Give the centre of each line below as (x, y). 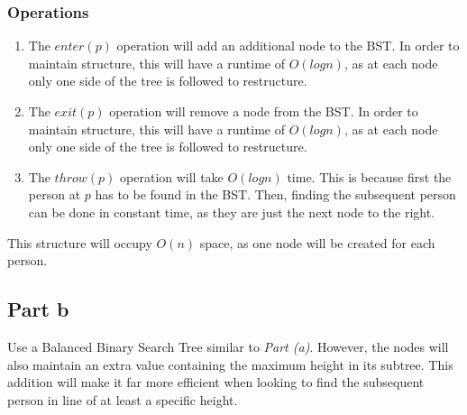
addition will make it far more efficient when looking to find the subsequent (216, 382)
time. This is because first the (369, 176)
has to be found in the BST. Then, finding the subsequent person (275, 194)
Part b (38, 309)
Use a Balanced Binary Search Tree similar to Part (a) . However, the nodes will (228, 346)
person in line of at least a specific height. (123, 399)
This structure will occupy (80, 242)
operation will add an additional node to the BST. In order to (288, 46)
